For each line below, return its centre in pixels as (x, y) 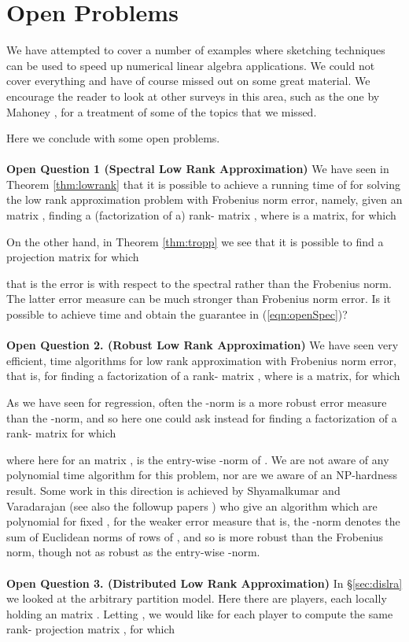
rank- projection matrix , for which (91, 629)
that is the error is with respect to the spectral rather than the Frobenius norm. (199, 283)
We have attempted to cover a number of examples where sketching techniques (196, 50)
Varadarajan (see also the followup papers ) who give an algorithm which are (192, 505)
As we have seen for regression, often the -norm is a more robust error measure (197, 402)
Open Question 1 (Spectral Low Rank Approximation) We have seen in (198, 169)
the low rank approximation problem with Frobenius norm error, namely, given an (204, 199)
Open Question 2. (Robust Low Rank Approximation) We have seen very (203, 345)
